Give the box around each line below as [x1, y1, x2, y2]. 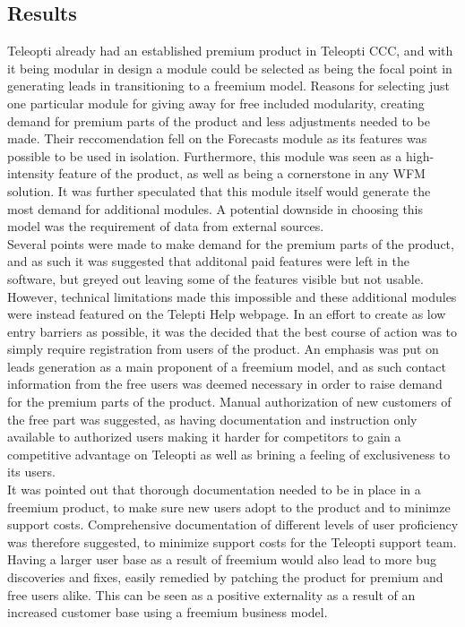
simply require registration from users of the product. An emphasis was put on [7, 339, 439, 358]
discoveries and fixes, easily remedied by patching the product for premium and [7, 568, 443, 587]
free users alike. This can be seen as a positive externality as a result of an [7, 585, 416, 604]
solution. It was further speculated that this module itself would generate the [7, 181, 431, 200]
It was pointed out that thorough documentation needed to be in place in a [7, 480, 421, 499]
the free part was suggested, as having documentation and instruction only [7, 409, 418, 428]
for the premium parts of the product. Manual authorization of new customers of [7, 392, 452, 411]
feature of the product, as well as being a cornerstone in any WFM [58, 164, 426, 183]
